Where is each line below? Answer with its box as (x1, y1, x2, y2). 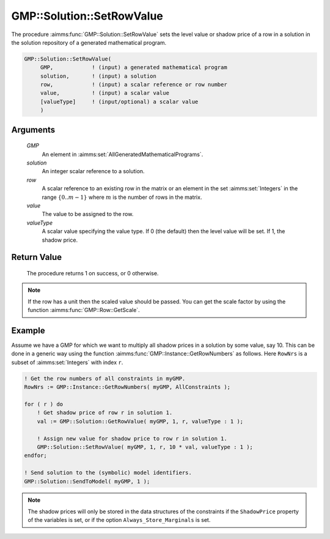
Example (11, 325, 45, 336)
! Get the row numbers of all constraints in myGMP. (24, 375, 186, 382)
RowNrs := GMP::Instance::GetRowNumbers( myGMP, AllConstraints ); (24, 384, 231, 391)
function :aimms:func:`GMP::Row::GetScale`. (28, 307, 140, 314)
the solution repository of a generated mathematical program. (11, 39, 167, 46)
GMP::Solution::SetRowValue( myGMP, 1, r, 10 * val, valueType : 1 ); (37, 444, 254, 450)
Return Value (11, 252, 62, 262)
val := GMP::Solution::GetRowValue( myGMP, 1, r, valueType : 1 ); (37, 418, 244, 425)
